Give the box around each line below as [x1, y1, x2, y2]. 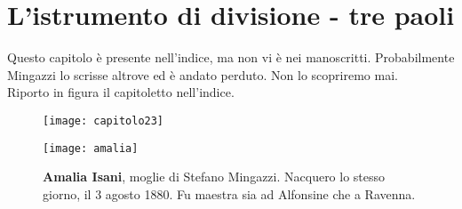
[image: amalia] [43, 141, 139, 155]
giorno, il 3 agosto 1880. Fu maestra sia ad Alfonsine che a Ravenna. [43, 184, 416, 203]
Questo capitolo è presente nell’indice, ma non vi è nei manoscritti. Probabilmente [7, 48, 455, 67]
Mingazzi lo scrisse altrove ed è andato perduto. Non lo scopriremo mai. [7, 65, 398, 84]
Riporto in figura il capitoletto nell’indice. [7, 83, 235, 101]
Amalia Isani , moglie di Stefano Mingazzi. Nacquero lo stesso [43, 167, 386, 186]
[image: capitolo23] [43, 114, 164, 127]
